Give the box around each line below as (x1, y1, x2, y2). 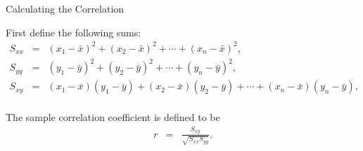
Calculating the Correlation (6, 1, 125, 15)
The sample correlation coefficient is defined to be (6, 110, 220, 124)
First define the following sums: (6, 24, 141, 39)
